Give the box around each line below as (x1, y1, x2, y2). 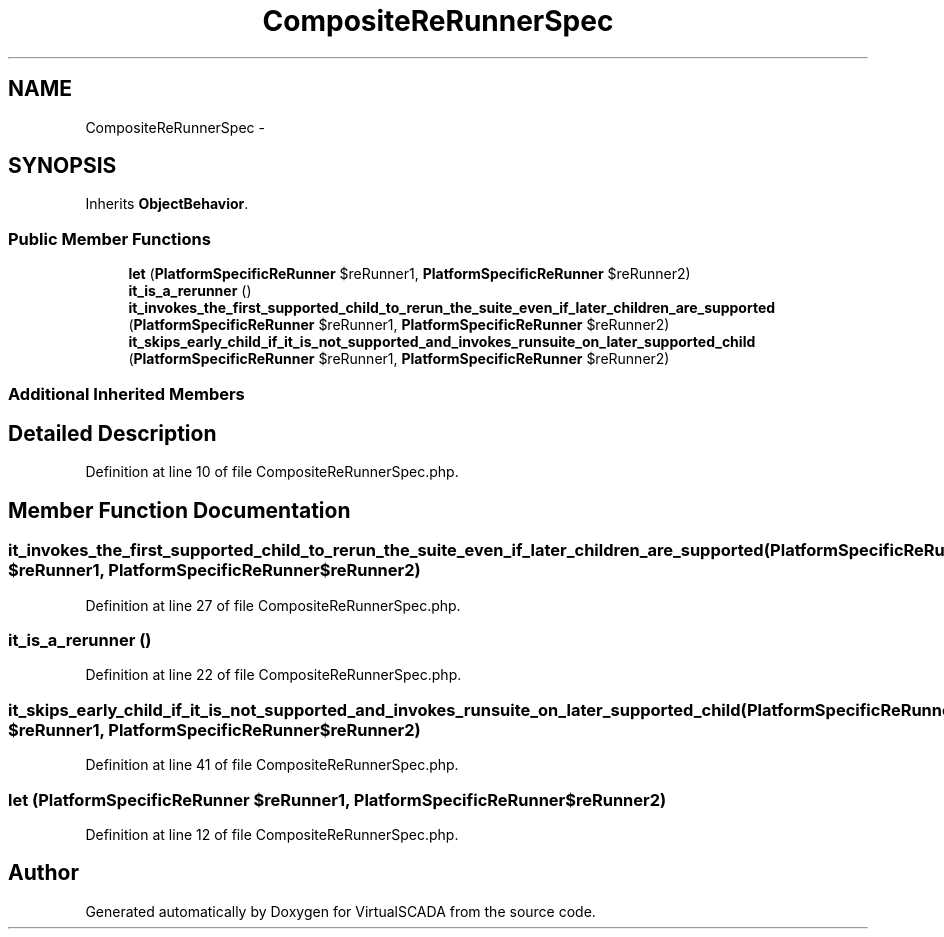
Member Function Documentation (8, 497, 351, 523)
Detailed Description (8, 420, 217, 446)
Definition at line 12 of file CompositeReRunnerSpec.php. (85, 825, 459, 843)
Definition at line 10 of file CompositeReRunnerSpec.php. (85, 463, 459, 481)
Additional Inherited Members (8, 383, 245, 404)
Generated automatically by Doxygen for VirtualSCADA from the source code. (85, 902, 596, 920)
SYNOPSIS (8, 153, 117, 179)
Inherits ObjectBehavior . (85, 195, 249, 213)
